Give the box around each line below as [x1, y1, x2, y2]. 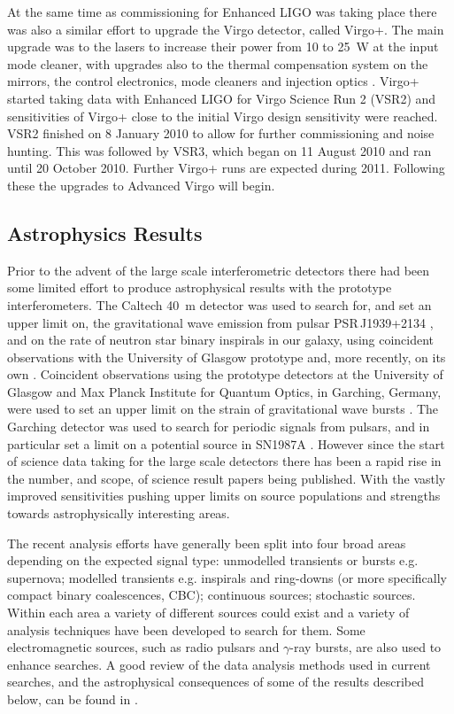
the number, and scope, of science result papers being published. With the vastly [7, 469, 446, 487]
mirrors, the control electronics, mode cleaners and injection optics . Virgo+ [7, 72, 419, 90]
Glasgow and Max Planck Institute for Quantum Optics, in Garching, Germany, [7, 382, 442, 400]
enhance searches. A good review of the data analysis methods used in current [7, 655, 431, 673]
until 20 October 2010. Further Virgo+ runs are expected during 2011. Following [7, 159, 445, 177]
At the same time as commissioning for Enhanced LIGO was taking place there [7, 3, 437, 20]
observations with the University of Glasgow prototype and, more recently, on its [7, 347, 446, 366]
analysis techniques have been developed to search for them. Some [7, 620, 366, 639]
